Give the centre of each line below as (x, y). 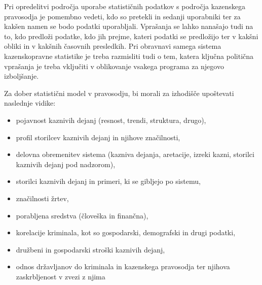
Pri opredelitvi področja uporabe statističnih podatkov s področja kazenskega (125, 6)
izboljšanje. (22, 76)
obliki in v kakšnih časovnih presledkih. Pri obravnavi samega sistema (113, 46)
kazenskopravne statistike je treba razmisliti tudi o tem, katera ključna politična (129, 56)
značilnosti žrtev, (42, 198)
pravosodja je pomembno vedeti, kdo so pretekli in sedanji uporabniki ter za (122, 16)
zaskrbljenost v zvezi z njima (61, 276)
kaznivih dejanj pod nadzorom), (66, 164)
